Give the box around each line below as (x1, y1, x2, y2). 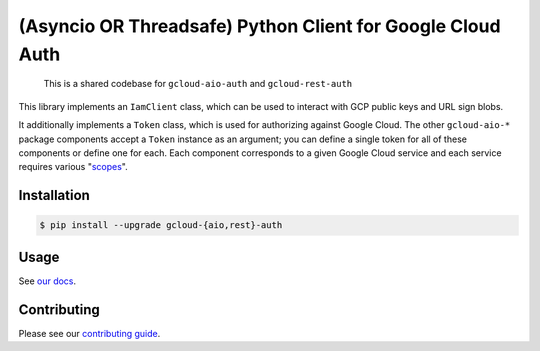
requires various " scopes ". (18, 161, 129, 173)
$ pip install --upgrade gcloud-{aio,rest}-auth (39, 220, 283, 231)
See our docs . (18, 275, 77, 287)
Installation (18, 187, 90, 204)
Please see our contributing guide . (18, 327, 161, 339)
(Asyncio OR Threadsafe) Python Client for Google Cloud (18, 15, 501, 37)
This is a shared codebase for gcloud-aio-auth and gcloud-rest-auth (43, 78, 353, 90)
